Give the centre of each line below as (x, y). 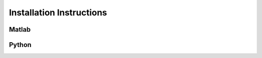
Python (20, 45)
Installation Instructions (58, 12)
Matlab (20, 29)
